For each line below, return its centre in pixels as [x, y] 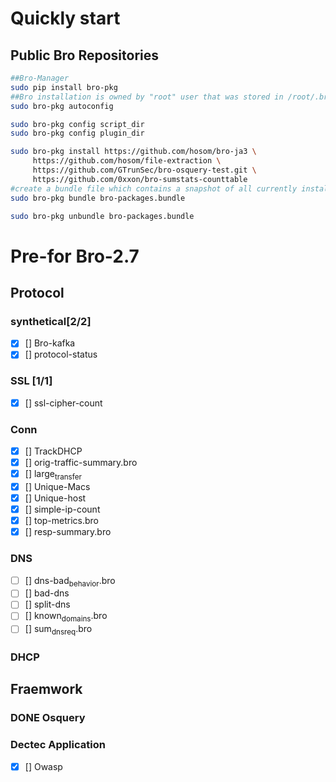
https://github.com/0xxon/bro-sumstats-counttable [140, 179]
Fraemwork [46, 689]
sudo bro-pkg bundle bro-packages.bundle [98, 198]
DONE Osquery [48, 718]
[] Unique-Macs [57, 486]
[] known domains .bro [66, 617]
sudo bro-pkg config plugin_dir [77, 133]
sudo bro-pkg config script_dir [77, 124]
